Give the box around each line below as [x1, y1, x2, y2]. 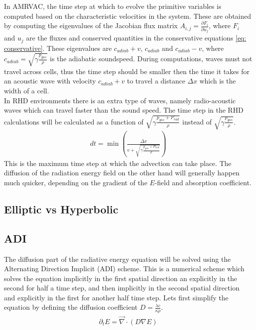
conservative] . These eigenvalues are [4, 42, 112, 53]
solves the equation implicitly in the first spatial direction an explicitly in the [4, 273, 237, 283]
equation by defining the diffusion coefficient [4, 302, 138, 312]
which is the [199, 76, 236, 86]
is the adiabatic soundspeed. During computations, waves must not [50, 53, 253, 64]
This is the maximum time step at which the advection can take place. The [4, 158, 231, 168]
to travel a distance [127, 76, 185, 86]
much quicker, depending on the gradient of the [4, 177, 147, 187]
